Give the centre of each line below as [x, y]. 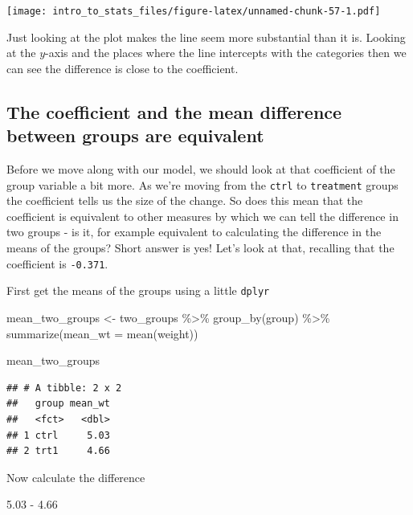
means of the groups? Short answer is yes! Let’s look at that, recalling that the [200, 248]
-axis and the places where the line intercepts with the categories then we [226, 53]
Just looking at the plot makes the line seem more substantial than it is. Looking [206, 37]
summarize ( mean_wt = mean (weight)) [102, 333]
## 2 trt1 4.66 [58, 451]
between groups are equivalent [135, 135]
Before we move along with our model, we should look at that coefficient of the [201, 169]
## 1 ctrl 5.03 [58, 435]
